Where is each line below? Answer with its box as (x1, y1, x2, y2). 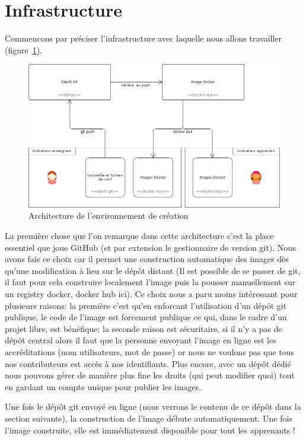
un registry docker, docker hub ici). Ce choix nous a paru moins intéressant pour (5, 288, 298, 300)
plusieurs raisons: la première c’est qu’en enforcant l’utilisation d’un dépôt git (5, 299, 287, 311)
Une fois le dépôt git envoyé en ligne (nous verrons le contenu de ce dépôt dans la (5, 400, 301, 413)
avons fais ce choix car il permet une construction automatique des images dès (5, 253, 289, 265)
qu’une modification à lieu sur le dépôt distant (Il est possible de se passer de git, (5, 264, 301, 276)
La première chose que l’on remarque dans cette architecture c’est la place (5, 229, 274, 242)
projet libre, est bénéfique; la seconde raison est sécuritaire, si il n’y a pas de (5, 322, 282, 334)
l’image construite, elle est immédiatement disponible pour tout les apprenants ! (5, 423, 295, 436)
